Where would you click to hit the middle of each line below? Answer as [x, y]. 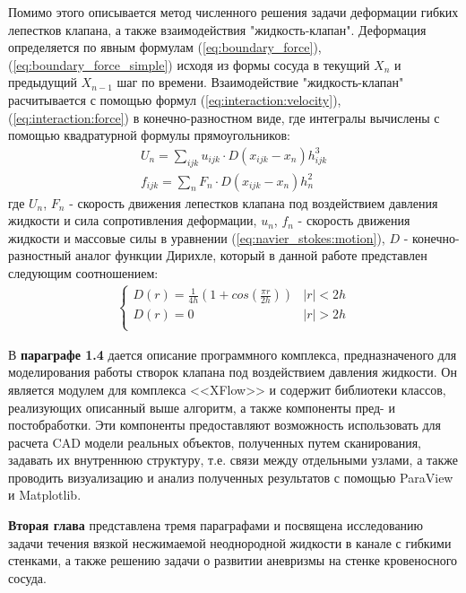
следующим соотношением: [83, 272]
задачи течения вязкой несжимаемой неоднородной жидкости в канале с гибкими [230, 542]
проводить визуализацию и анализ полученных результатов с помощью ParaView [231, 477]
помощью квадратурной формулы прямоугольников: [149, 135]
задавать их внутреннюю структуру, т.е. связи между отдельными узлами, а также [233, 460]
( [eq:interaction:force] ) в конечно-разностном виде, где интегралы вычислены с [224, 117]
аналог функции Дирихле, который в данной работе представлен [251, 255]
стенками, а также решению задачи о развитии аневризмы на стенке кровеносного [233, 560]
